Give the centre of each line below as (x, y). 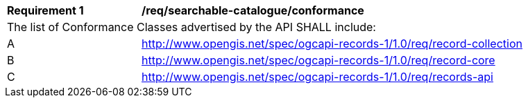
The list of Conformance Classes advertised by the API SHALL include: (191, 27)
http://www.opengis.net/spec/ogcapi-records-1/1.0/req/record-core (318, 60)
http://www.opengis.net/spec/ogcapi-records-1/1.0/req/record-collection (332, 44)
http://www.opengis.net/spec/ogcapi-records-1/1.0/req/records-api (317, 77)
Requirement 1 (45, 10)
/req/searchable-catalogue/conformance (253, 10)
